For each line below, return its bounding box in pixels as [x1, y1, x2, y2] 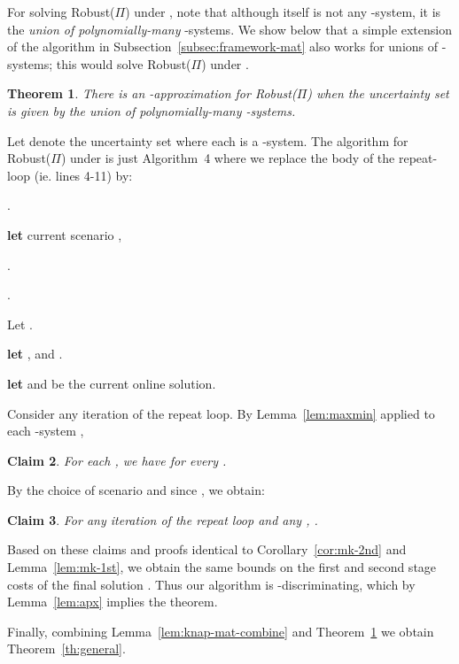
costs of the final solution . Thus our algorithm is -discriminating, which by [7, 575, 416, 593]
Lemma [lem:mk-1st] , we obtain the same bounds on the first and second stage [7, 558, 437, 576]
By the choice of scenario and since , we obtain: [7, 481, 265, 499]
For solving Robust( [7, 3, 115, 20]
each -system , [7, 421, 84, 440]
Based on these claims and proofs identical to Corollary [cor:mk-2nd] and [7, 540, 407, 559]
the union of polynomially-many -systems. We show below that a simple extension [7, 19, 453, 38]
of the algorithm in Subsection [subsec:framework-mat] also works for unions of [7, 37, 439, 56]
